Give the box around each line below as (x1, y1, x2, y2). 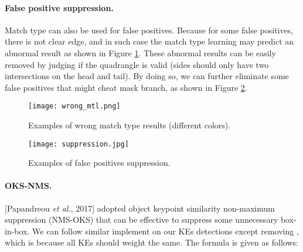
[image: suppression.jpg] (28, 139, 129, 148)
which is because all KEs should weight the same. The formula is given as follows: (5, 236, 298, 248)
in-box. (5, 224, 30, 237)
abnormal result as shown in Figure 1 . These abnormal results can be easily (5, 46, 276, 59)
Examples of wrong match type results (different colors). (28, 119, 231, 131)
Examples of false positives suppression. (28, 156, 171, 169)
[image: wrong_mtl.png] (28, 102, 121, 111)
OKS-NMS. (5, 179, 52, 192)
